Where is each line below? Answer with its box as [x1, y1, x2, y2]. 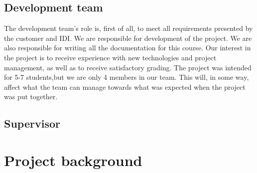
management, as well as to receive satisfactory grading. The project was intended [4, 62, 252, 72]
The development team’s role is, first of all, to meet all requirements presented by [4, 23, 253, 33]
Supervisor [4, 116, 60, 131]
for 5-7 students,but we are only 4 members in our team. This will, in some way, [4, 72, 249, 82]
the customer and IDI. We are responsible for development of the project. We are [4, 32, 252, 43]
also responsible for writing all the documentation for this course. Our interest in [4, 42, 251, 53]
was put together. [4, 91, 58, 102]
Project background [4, 150, 142, 170]
